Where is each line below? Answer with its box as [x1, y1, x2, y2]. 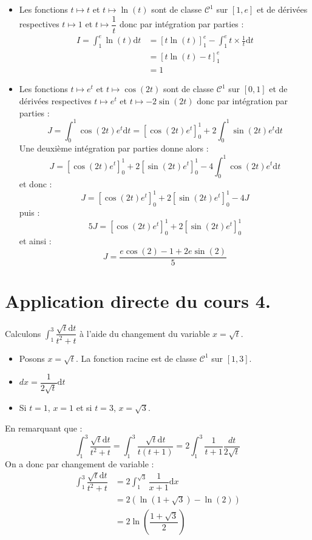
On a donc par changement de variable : [5, 457, 154, 470]
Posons [19, 352, 45, 364]
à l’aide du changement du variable [80, 327, 210, 339]
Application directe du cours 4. [5, 288, 271, 313]
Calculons [5, 327, 41, 339]
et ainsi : [19, 235, 52, 247]
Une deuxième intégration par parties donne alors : [19, 142, 209, 155]
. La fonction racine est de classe [75, 352, 197, 364]
